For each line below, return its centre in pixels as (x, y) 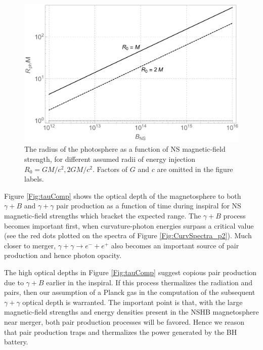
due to (14, 282)
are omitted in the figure (195, 169)
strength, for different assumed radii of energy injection (110, 159)
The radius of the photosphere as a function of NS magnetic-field (125, 149)
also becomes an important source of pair (175, 245)
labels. (34, 179)
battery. (16, 342)
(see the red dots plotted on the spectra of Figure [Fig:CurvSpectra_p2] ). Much (128, 235)
